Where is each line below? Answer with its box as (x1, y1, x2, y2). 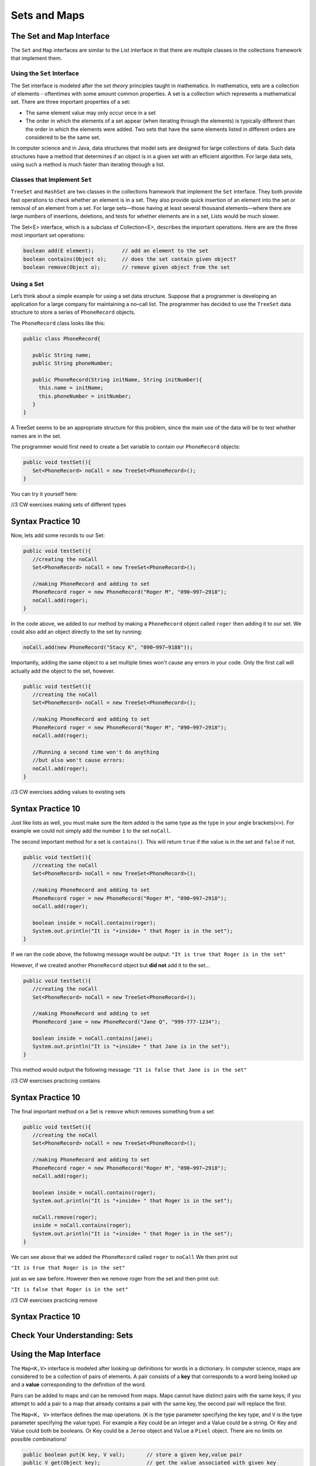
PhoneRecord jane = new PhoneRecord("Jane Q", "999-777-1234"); (32, 1018, 221, 1025)
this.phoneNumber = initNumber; (38, 393, 132, 399)
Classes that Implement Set (11, 175, 92, 184)
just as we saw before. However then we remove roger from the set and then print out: (11, 1275, 219, 1282)
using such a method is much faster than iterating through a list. (11, 161, 165, 168)
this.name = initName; (38, 385, 104, 391)
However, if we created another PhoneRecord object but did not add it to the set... (11, 962, 210, 969)
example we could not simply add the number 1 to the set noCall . (11, 827, 171, 834)
